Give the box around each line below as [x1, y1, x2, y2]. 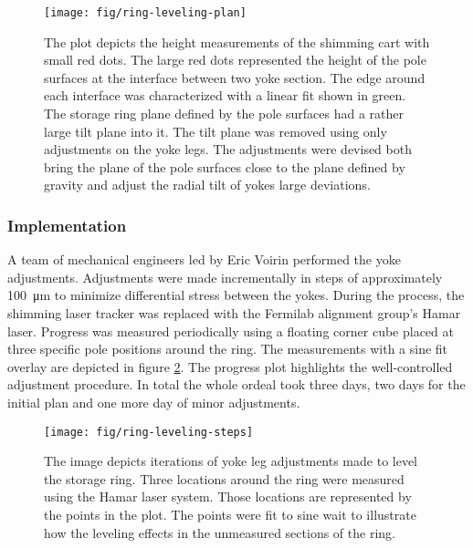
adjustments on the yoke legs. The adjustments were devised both [44, 140, 412, 159]
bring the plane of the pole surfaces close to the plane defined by [44, 157, 405, 176]
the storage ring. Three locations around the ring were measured [44, 469, 405, 488]
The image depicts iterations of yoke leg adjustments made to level [44, 451, 418, 470]
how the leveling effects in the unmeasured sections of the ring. [44, 522, 395, 542]
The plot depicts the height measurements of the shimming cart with [44, 32, 430, 51]
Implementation [7, 213, 127, 236]
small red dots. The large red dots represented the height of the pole [44, 50, 426, 69]
